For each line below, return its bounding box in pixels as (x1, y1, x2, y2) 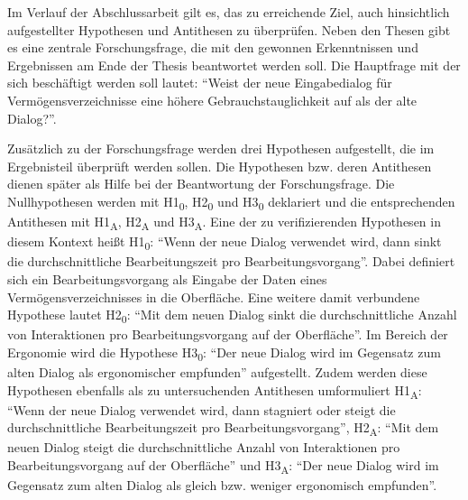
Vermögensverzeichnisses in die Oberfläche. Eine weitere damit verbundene (7, 287, 420, 306)
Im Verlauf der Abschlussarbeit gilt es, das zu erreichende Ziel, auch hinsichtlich (7, 3, 450, 21)
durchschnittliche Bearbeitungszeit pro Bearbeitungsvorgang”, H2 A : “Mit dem (7, 418, 439, 440)
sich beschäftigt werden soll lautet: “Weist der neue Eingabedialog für (7, 73, 392, 92)
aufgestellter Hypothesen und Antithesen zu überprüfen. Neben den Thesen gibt (7, 20, 451, 39)
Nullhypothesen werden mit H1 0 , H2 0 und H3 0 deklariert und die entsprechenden (7, 191, 455, 213)
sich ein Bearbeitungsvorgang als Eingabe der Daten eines (7, 269, 327, 288)
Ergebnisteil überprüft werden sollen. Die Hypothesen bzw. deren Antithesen (7, 156, 432, 175)
